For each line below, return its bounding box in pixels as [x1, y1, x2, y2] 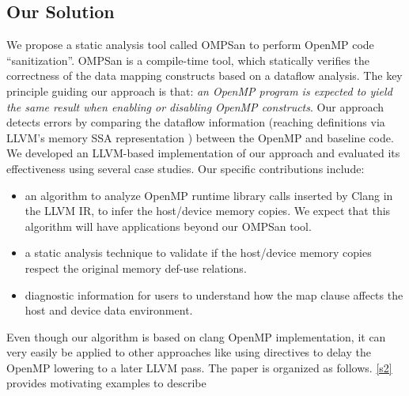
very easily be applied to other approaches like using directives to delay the [6, 344, 371, 360]
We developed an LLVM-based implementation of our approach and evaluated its [6, 145, 400, 161]
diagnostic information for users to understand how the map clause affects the [25, 286, 403, 303]
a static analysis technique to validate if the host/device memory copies [25, 244, 372, 261]
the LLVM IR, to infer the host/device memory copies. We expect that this [25, 202, 391, 219]
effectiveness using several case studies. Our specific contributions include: [6, 160, 365, 176]
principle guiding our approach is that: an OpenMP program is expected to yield [6, 82, 392, 99]
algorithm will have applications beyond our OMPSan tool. [25, 217, 312, 234]
